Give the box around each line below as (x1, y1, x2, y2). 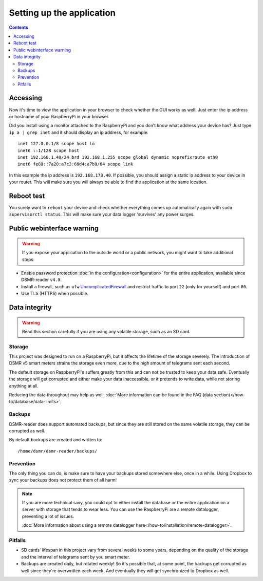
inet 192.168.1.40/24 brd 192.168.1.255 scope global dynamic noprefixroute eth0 (18, 154, 218, 160)
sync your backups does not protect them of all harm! (9, 477, 117, 483)
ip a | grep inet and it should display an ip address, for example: (9, 129, 149, 135)
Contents (9, 24, 29, 30)
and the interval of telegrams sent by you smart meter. (21, 554, 130, 559)
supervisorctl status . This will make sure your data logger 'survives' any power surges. (9, 212, 195, 217)
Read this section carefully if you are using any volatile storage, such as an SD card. (22, 328, 191, 334)
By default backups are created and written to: (9, 437, 102, 443)
